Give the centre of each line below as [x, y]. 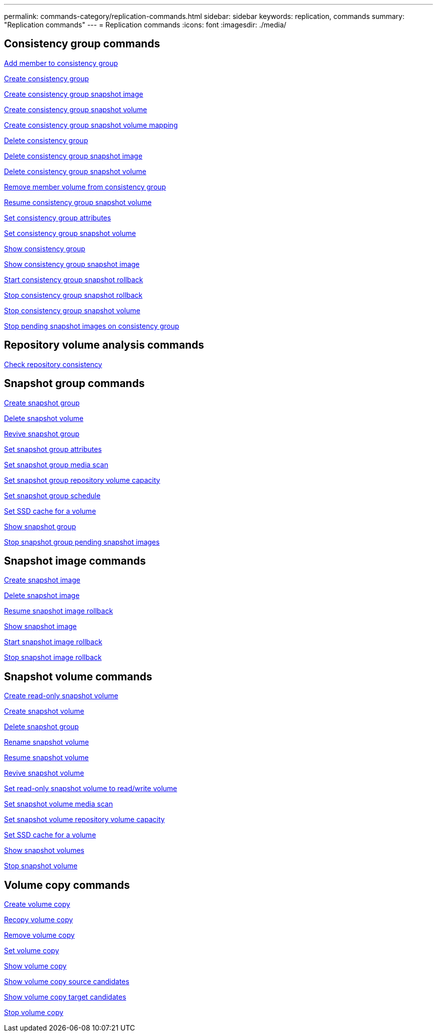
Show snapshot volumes [44, 850]
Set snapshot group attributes [53, 449]
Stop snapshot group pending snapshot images [82, 542]
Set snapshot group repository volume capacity [82, 480]
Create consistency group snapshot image [74, 94]
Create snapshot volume [44, 711]
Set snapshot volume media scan [59, 804]
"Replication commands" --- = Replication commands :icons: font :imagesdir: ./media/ [145, 25]
